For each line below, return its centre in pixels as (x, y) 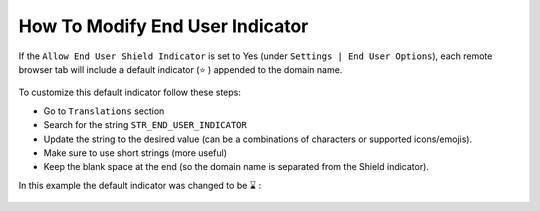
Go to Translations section (104, 111)
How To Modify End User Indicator (163, 26)
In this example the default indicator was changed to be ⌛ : (140, 185)
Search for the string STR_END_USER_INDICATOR (145, 125)
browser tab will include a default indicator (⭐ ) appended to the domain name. (180, 69)
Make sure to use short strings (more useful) (135, 152)
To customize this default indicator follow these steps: (130, 92)
